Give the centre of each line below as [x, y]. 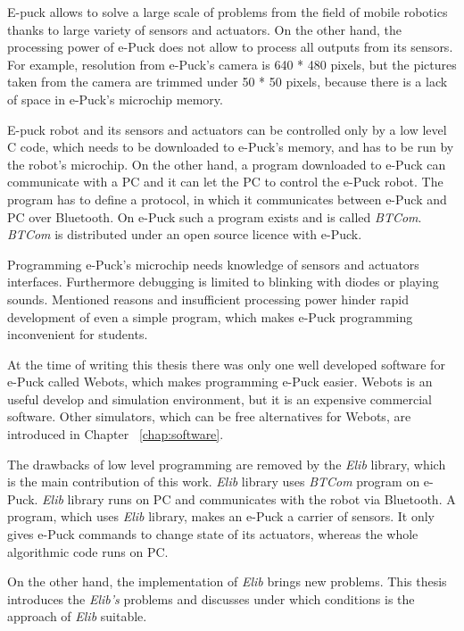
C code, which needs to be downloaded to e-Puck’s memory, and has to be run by [231, 147]
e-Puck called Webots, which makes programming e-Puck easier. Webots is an [220, 382]
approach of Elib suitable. [77, 616]
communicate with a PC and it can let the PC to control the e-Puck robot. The [225, 182]
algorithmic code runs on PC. [88, 551]
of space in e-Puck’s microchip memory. [115, 99]
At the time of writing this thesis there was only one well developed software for [226, 364]
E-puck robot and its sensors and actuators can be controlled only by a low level [227, 129]
